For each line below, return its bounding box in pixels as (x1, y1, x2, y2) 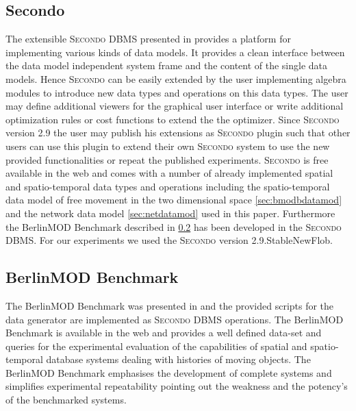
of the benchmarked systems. (5, 393, 127, 407)
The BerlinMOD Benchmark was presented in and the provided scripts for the (5, 298, 334, 312)
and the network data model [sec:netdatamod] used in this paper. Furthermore (5, 206, 335, 220)
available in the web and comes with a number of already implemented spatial (5, 166, 333, 180)
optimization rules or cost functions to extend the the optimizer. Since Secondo (5, 112, 340, 126)
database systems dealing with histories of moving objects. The (46, 352, 311, 366)
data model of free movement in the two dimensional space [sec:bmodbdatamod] (5, 192, 342, 207)
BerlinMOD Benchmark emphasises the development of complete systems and (5, 365, 332, 379)
